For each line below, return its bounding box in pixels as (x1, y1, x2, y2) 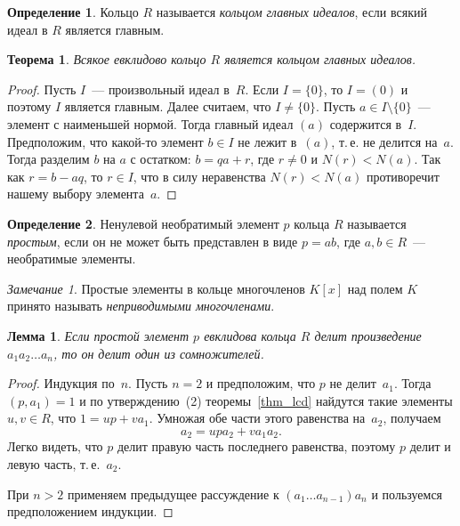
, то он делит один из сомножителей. (52, 344, 264, 362)
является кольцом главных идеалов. (224, 50, 416, 69)
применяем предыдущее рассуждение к (67, 484, 279, 503)
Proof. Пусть (7, 79, 77, 98)
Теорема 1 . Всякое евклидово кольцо (7, 50, 206, 69)
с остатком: (130, 150, 191, 168)
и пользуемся (371, 484, 443, 503)
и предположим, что (206, 374, 316, 392)
